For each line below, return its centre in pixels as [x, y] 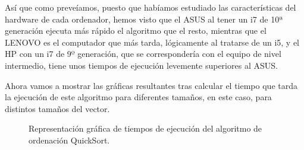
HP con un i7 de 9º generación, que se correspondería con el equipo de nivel [143, 54]
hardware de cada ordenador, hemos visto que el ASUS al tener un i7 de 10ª [144, 19]
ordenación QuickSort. [69, 140]
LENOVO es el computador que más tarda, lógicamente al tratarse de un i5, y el [152, 42]
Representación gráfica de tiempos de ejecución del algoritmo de [145, 128]
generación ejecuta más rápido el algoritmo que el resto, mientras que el [136, 31]
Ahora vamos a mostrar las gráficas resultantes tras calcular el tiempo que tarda [151, 85]
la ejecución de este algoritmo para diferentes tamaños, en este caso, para [138, 97]
